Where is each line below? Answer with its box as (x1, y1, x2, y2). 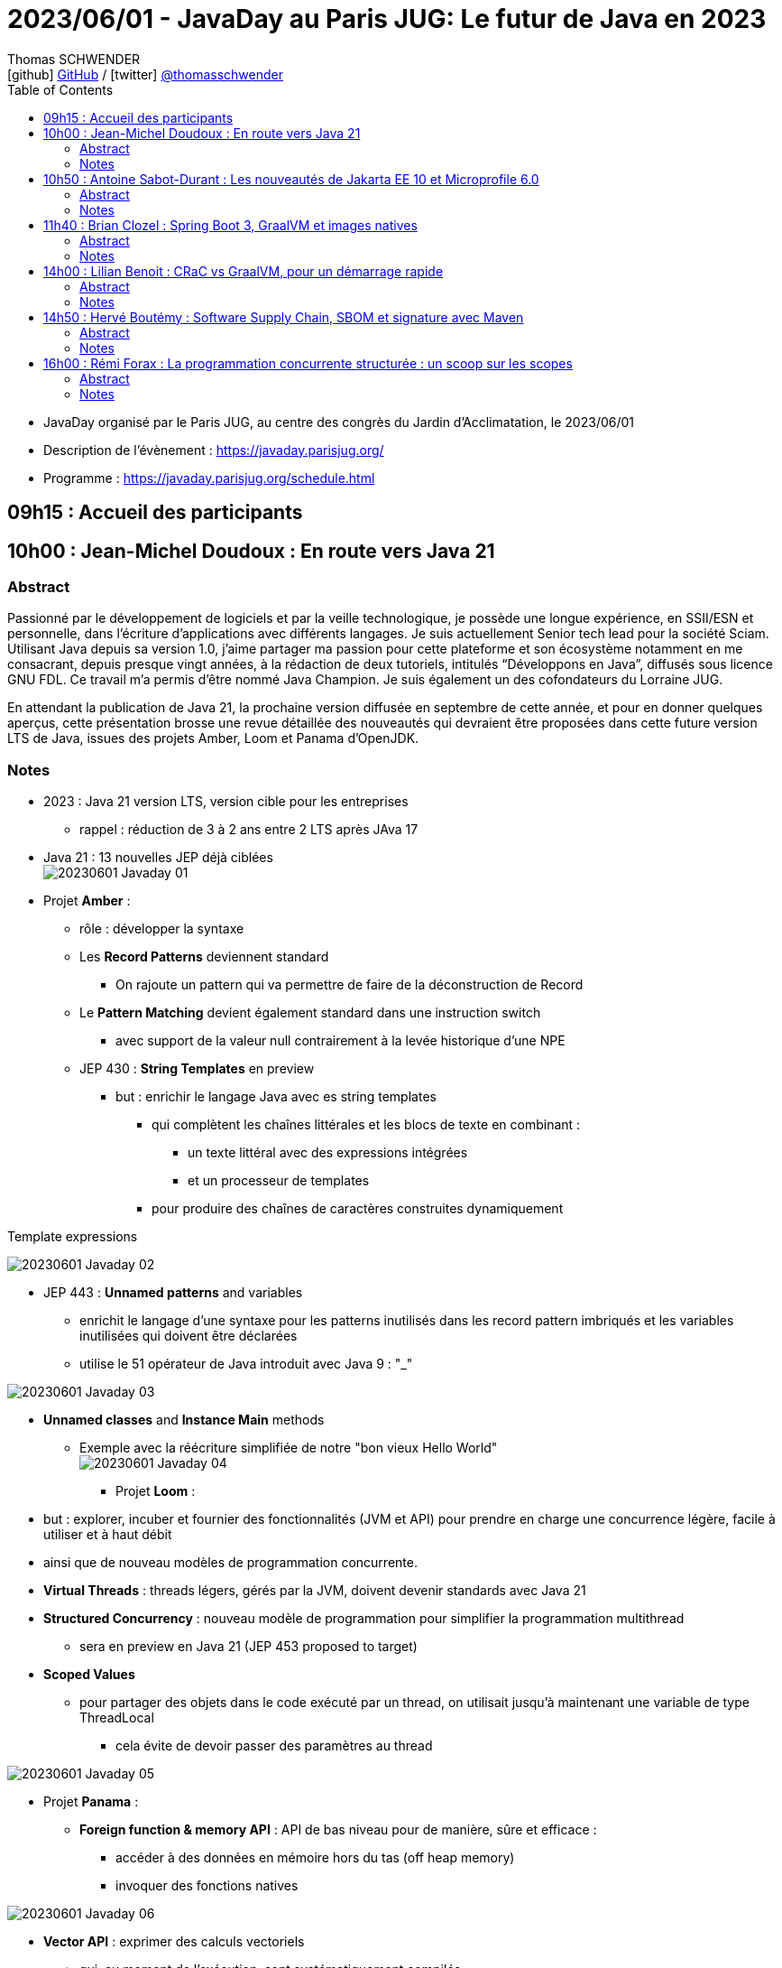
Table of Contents (7, 81, 114, 97)
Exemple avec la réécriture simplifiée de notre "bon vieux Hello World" (79, 1440, 498, 1456)
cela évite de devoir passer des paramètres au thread (115, 1738, 433, 1754)
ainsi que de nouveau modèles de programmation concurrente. (43, 1555, 418, 1571)
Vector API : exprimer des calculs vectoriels (43, 1934, 305, 1950)
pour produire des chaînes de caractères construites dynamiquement (152, 1201, 564, 1217)
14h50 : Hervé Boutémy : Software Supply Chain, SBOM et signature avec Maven (43, 309, 524, 325)
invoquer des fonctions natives (115, 1878, 299, 1894)
